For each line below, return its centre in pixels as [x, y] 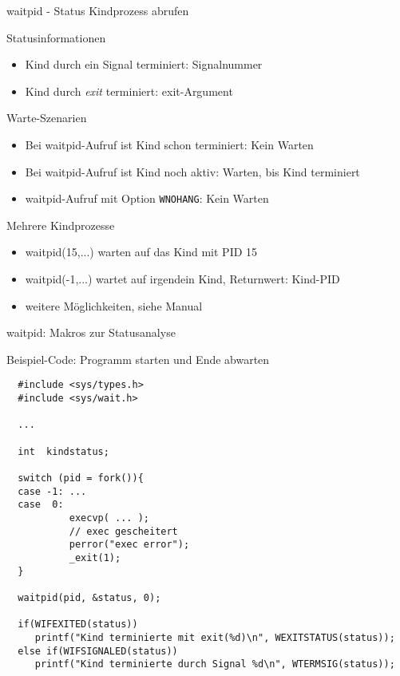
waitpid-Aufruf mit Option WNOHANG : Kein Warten [147, 198]
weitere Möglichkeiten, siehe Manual [114, 305]
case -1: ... [52, 491]
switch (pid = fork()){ [81, 478]
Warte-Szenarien [47, 118]
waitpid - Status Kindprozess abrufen [98, 10]
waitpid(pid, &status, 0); [89, 597]
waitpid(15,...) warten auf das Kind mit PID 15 [141, 252]
